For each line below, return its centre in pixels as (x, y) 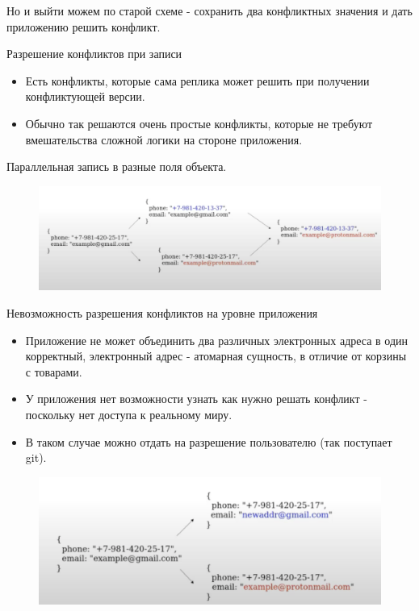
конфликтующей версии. (85, 96)
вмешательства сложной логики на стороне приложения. (164, 139)
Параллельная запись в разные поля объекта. (117, 166)
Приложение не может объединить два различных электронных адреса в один (217, 340)
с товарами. (54, 371)
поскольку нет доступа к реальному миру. (129, 414)
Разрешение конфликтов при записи (94, 54)
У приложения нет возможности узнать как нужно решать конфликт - (196, 399)
